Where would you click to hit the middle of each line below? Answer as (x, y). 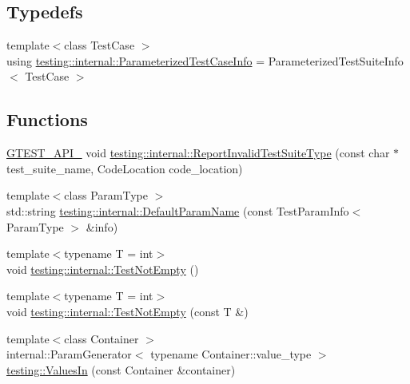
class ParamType (106, 195)
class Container (102, 338)
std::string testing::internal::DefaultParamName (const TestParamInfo (178, 210)
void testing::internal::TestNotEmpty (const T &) (127, 311)
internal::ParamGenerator (69, 354)
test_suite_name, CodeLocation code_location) (125, 168)
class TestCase (100, 45)
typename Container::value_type (231, 354)
